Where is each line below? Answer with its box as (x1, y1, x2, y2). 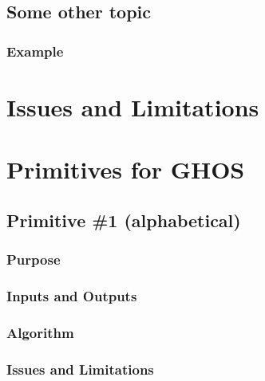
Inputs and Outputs (6, 285, 137, 305)
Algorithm (6, 322, 74, 342)
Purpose (6, 249, 61, 269)
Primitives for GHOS (6, 153, 245, 186)
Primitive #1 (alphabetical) (6, 207, 241, 232)
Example (6, 41, 64, 61)
